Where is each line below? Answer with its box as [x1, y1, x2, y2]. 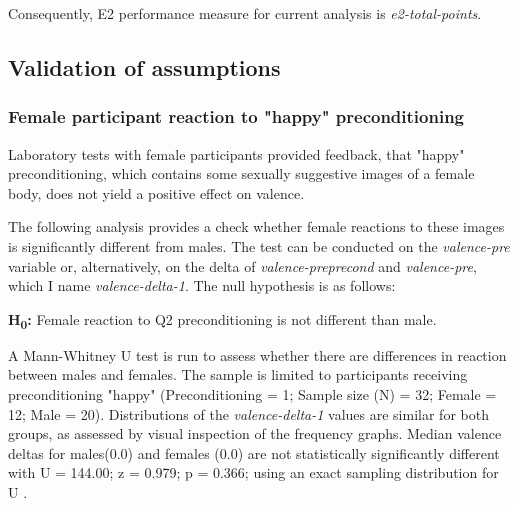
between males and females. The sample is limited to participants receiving [8, 364, 468, 385]
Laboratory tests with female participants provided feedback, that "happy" [8, 143, 465, 164]
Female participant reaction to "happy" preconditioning [8, 104, 465, 129]
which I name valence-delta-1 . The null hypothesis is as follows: [8, 275, 396, 296]
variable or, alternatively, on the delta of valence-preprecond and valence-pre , [8, 255, 477, 276]
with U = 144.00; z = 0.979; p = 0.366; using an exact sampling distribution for [8, 462, 499, 483]
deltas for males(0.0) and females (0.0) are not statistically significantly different [8, 442, 500, 463]
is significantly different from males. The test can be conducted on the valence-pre [8, 235, 510, 256]
